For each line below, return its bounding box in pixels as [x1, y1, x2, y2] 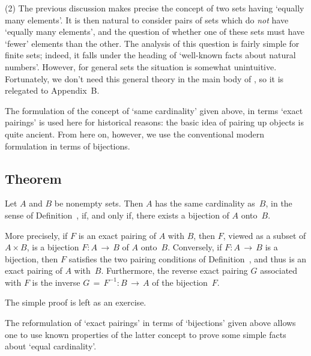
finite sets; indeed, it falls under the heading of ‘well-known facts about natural [5, 49, 296, 61]
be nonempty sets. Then [54, 197, 143, 210]
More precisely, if [5, 229, 68, 241]
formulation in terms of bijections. [5, 139, 130, 152]
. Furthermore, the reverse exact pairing [101, 264, 248, 277]
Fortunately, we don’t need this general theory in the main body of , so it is [5, 72, 284, 85]
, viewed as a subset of [223, 229, 306, 241]
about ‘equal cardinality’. [5, 340, 97, 352]
